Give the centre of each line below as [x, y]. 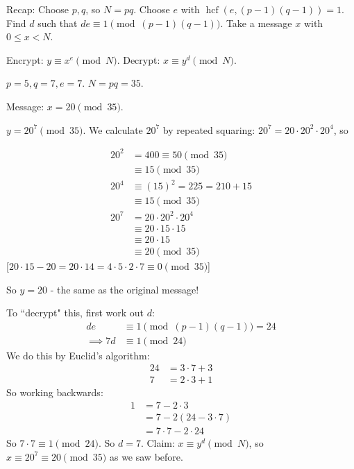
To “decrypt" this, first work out [75, 313]
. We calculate [113, 129]
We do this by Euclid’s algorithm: [78, 355]
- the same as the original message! [125, 289]
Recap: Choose [38, 9]
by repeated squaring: [209, 129]
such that [58, 23]
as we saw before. [146, 456]
